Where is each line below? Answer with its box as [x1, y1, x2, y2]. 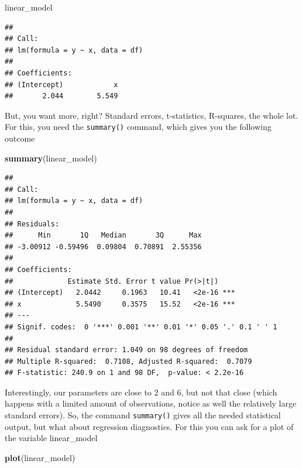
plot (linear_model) [5, 451, 75, 463]
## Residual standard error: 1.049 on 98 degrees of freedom [5, 346, 248, 355]
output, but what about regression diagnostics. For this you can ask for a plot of [5, 420, 294, 432]
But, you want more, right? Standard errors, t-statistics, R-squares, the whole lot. [5, 109, 298, 121]
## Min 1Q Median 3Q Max [5, 231, 202, 240]
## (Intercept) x [5, 80, 118, 89]
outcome [5, 132, 35, 144]
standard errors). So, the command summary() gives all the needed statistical [5, 409, 281, 421]
